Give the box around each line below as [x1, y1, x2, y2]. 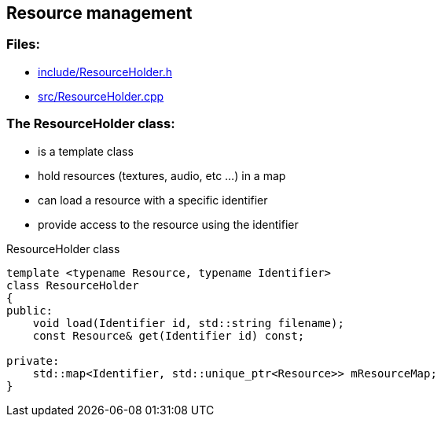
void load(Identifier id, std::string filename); [32, 316, 344, 329]
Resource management [6, 3, 193, 23]
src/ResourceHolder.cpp [38, 89, 164, 103]
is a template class [38, 144, 134, 158]
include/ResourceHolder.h [38, 64, 172, 79]
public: [6, 303, 53, 317]
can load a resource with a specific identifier [38, 193, 268, 207]
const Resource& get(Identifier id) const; [32, 329, 305, 342]
